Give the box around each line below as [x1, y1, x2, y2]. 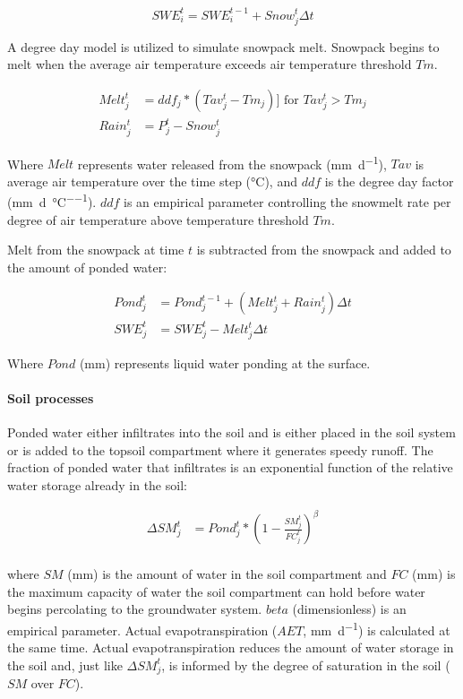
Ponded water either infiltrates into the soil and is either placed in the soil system [7, 423, 456, 442]
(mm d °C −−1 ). [7, 190, 97, 211]
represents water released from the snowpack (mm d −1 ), [77, 151, 387, 173]
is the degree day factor [324, 171, 454, 190]
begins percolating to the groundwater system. [7, 600, 262, 618]
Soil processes [7, 388, 94, 407]
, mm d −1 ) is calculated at [303, 617, 450, 639]
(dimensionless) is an [292, 600, 407, 618]
